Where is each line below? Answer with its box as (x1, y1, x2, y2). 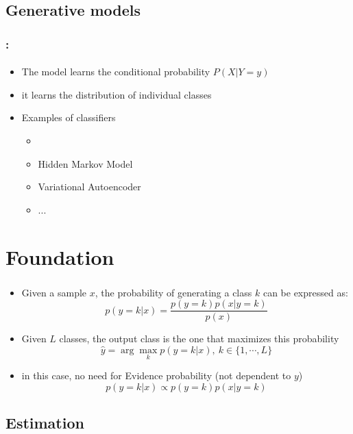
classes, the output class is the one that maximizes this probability (59, 331, 339, 346)
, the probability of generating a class (95, 285, 252, 299)
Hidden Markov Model (38, 156, 133, 170)
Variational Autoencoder (38, 179, 141, 194)
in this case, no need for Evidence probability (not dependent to (21, 368, 291, 383)
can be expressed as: (263, 285, 348, 299)
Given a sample (21, 285, 87, 299)
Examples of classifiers (21, 110, 116, 125)
